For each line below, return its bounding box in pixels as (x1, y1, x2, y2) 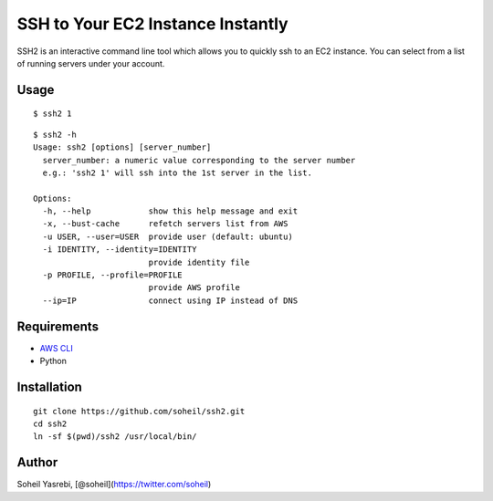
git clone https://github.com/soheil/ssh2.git (33, 406, 246, 416)
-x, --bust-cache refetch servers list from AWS (42, 219, 288, 229)
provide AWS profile (148, 283, 241, 293)
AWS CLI (39, 342, 73, 353)
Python (39, 356, 68, 367)
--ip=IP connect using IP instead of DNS (42, 295, 299, 306)
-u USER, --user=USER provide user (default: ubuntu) (42, 231, 294, 242)
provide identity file (148, 256, 250, 267)
